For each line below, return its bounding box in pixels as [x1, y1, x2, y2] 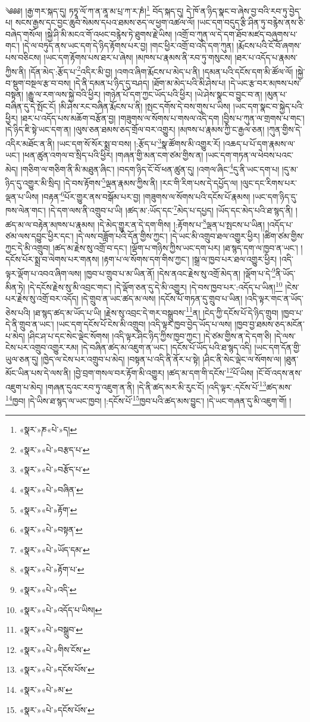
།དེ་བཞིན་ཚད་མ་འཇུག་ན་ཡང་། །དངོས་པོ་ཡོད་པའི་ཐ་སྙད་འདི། [81, 341, 252, 354]
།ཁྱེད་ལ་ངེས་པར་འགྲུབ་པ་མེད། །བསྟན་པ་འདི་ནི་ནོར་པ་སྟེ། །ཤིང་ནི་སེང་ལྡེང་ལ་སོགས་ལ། [41, 352, 281, 365]
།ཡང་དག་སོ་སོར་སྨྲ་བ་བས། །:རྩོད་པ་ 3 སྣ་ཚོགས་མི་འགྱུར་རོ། [57, 135, 221, 149]
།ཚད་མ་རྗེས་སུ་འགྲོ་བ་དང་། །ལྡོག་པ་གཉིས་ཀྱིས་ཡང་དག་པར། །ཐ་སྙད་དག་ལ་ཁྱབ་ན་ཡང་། [52, 241, 298, 254]
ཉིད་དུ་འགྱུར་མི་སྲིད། [5, 176, 61, 189]
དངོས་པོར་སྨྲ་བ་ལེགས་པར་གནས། [5, 253, 99, 265]
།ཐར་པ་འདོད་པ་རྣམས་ [234, 51, 298, 64]
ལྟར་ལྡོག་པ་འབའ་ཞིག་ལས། [5, 267, 82, 279]
